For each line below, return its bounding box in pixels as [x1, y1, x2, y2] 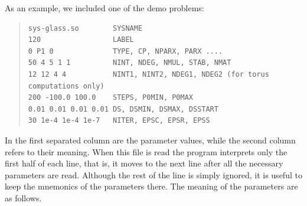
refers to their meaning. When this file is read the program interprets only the [5, 145, 288, 158]
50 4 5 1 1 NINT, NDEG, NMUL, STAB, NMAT [28, 58, 231, 67]
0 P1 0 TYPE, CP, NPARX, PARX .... [28, 47, 223, 55]
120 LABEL [28, 35, 134, 44]
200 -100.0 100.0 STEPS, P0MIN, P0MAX [28, 93, 193, 102]
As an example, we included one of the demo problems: [5, 2, 204, 14]
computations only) [28, 81, 104, 90]
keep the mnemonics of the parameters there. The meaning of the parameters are [5, 180, 298, 192]
